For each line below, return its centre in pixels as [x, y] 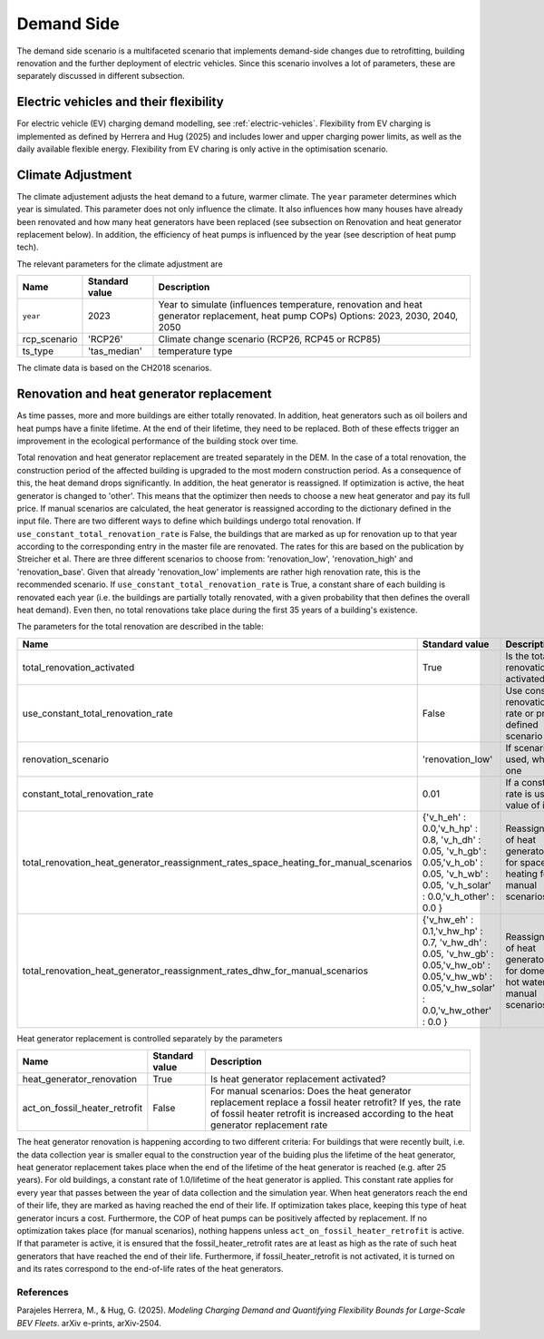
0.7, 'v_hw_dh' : [455, 942]
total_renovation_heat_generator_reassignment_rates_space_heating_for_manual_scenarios [217, 862]
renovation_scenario [65, 759]
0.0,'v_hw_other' [457, 1010]
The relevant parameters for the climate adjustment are [120, 264]
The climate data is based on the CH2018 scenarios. [114, 368]
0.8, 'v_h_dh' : [452, 839]
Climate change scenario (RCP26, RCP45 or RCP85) [269, 339]
